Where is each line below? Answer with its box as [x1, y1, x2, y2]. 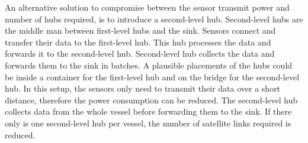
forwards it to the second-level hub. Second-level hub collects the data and [5, 47, 275, 60]
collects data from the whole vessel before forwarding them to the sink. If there [5, 105, 292, 118]
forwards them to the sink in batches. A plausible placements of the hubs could [5, 58, 293, 71]
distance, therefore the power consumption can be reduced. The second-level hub [5, 93, 298, 106]
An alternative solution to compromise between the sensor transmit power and [5, 1, 290, 13]
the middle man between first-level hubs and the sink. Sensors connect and [5, 24, 276, 37]
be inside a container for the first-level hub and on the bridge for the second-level [5, 70, 300, 83]
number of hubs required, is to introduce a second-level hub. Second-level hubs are [5, 12, 303, 25]
